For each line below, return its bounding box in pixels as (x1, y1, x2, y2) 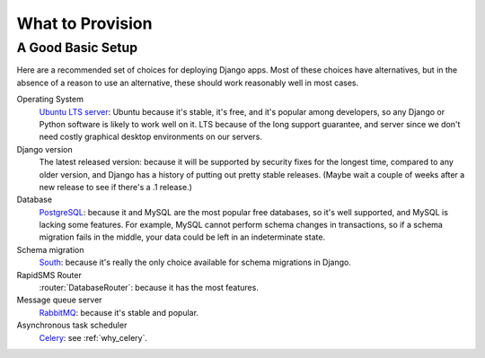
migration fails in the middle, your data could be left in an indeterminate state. (39, 231, 326, 242)
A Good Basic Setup (16, 39, 138, 56)
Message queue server (16, 294, 102, 305)
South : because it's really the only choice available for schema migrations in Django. (39, 257, 352, 268)
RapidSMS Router (16, 269, 83, 280)
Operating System (16, 94, 84, 105)
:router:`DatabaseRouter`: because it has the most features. (39, 283, 260, 293)
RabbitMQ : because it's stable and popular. (39, 307, 199, 318)
